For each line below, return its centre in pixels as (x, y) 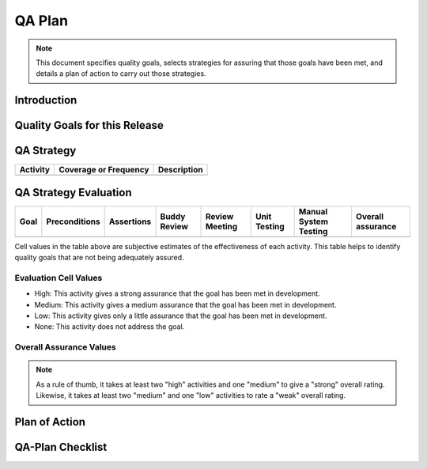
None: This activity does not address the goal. (110, 327)
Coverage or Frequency (104, 170)
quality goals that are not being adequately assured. (100, 258)
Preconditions (73, 221)
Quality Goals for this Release (89, 125)
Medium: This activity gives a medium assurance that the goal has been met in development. (185, 304)
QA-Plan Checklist (61, 447)
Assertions (130, 221)
